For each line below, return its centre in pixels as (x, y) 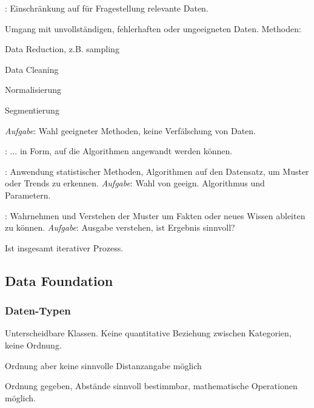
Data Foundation (59, 280)
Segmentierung (32, 110)
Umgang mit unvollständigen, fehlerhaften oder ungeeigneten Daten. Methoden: (153, 28)
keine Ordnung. (33, 345)
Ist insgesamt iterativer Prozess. (64, 247)
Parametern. (28, 195)
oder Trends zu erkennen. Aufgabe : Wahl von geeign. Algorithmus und (135, 183)
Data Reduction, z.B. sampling (62, 49)
